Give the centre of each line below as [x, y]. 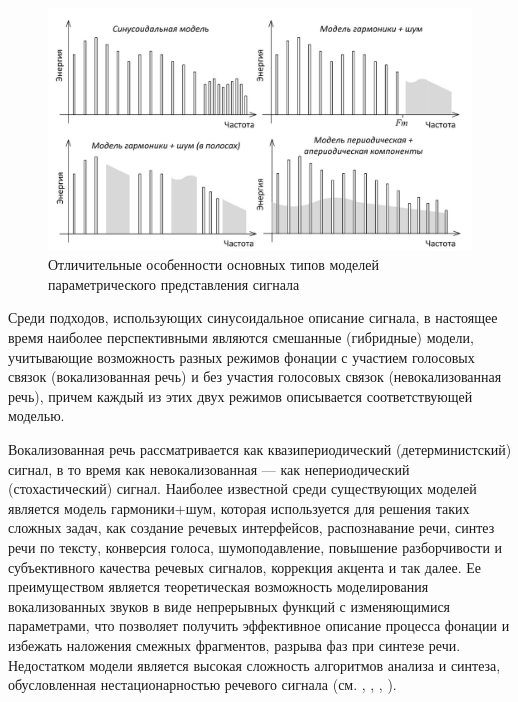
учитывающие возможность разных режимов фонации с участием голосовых [241, 356]
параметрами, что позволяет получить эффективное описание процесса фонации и [259, 625]
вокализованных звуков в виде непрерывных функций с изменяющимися [229, 605]
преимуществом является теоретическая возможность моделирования [218, 586]
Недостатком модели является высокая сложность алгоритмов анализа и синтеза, [254, 664]
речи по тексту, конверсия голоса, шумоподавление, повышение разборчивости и [255, 546]
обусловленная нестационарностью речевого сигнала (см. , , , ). [202, 684]
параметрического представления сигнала [174, 283]
